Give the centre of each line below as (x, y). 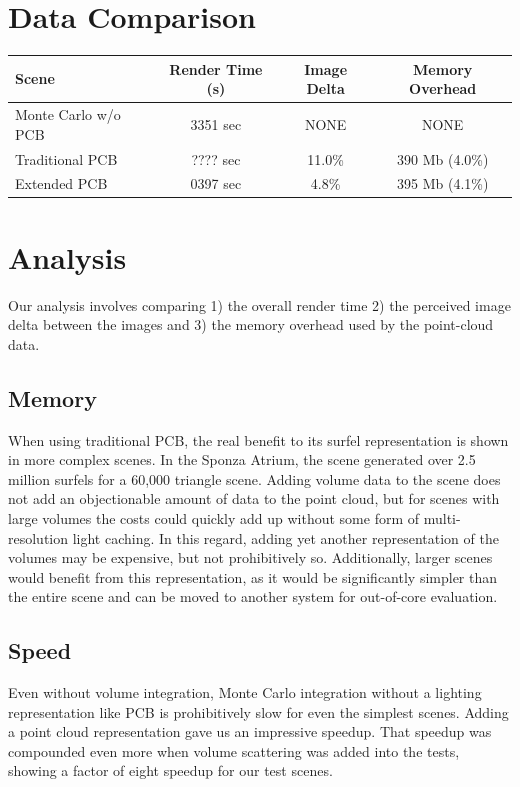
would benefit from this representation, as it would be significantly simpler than (253, 576)
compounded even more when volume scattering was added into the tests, (234, 750)
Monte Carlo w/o (68, 114)
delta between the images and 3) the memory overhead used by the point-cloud (251, 324)
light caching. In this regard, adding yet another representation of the (285, 537)
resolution (38, 537)
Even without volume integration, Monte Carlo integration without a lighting (245, 692)
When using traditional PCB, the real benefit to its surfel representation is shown (258, 439)
